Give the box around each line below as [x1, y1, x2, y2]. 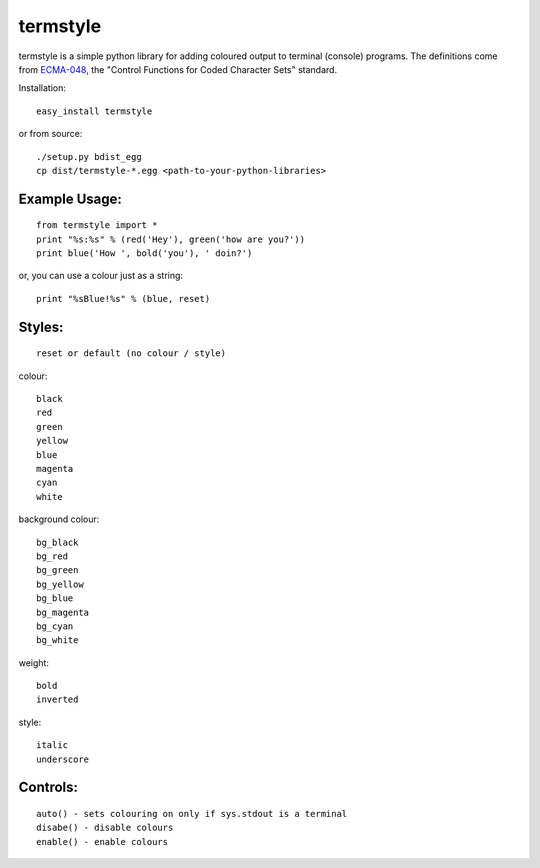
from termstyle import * [36, 220, 158, 231]
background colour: [18, 513, 100, 525]
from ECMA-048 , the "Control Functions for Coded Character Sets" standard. [18, 63, 338, 75]
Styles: [18, 318, 64, 335]
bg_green [36, 565, 79, 576]
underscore [36, 753, 90, 765]
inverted [36, 694, 79, 705]
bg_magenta [36, 606, 90, 618]
